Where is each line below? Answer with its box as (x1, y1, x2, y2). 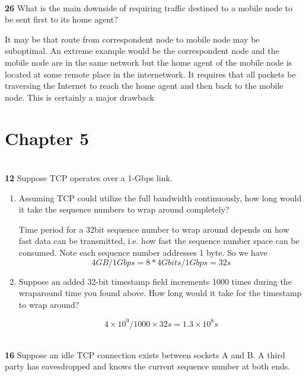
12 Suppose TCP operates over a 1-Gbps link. (5, 172, 173, 184)
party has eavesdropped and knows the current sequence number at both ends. (5, 360, 291, 372)
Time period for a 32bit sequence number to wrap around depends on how (18, 223, 289, 235)
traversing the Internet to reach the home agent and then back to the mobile (5, 79, 283, 92)
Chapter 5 (5, 126, 90, 150)
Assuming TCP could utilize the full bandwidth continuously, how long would (18, 191, 302, 204)
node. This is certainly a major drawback (5, 91, 154, 103)
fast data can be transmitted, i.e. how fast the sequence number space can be (18, 234, 299, 247)
